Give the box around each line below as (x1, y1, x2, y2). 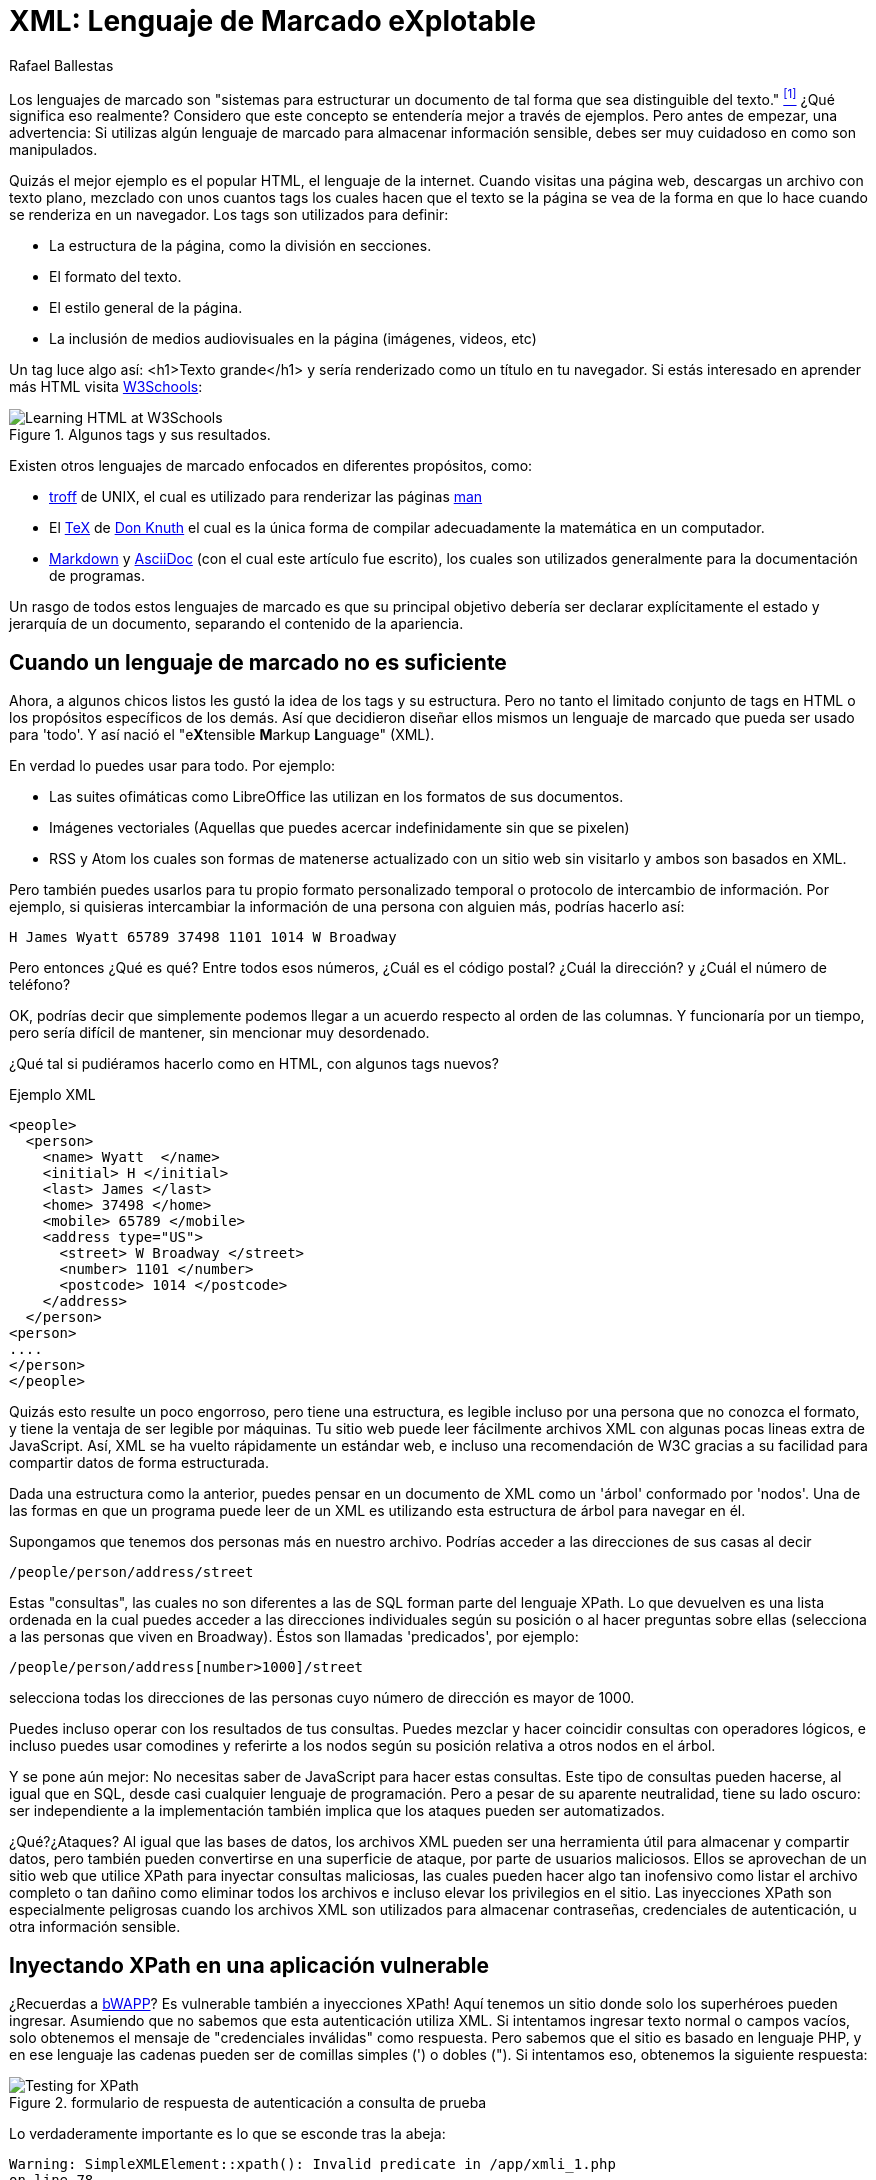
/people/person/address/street (9, 1564, 254, 1581)
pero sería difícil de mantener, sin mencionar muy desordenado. (9, 1024, 430, 1042)
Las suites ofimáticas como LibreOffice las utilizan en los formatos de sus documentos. (49, 788, 624, 806)
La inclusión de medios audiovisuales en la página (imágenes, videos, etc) (49, 330, 537, 348)
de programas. (49, 567, 145, 585)
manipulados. (9, 141, 98, 159)
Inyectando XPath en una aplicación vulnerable (9, 1952, 489, 1978)
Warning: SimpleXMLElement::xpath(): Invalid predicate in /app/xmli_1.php (9, 2156, 616, 2173)
